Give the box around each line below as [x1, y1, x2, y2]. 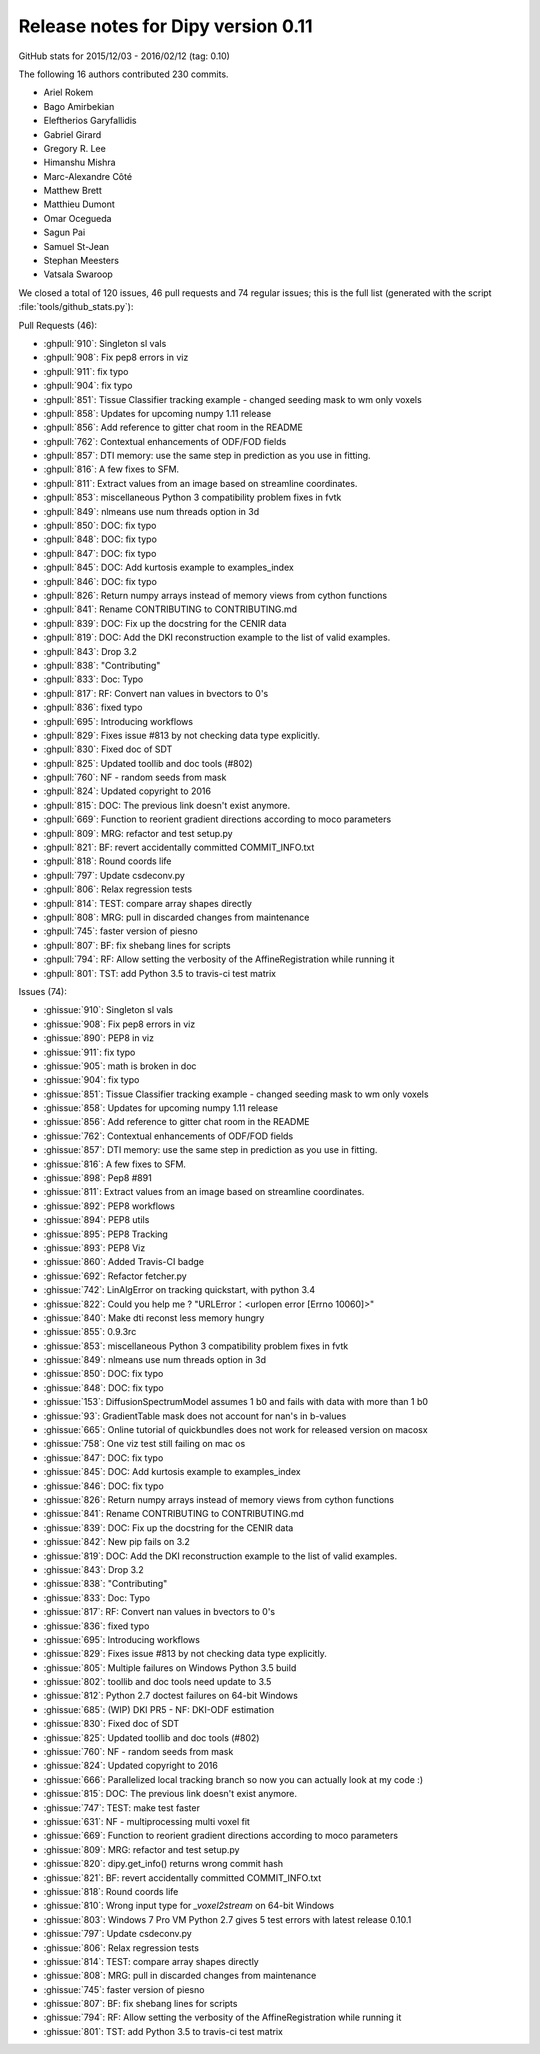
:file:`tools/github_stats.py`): [18, 301, 134, 313]
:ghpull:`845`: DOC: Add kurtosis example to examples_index [43, 561, 294, 574]
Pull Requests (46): [18, 319, 98, 331]
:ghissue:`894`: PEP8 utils [43, 1214, 150, 1226]
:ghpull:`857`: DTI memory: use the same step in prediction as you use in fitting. [43, 450, 371, 462]
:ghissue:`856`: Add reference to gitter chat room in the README [43, 1116, 310, 1128]
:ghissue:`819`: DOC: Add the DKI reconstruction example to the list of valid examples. [43, 1550, 398, 1562]
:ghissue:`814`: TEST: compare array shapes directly [43, 1955, 259, 1967]
